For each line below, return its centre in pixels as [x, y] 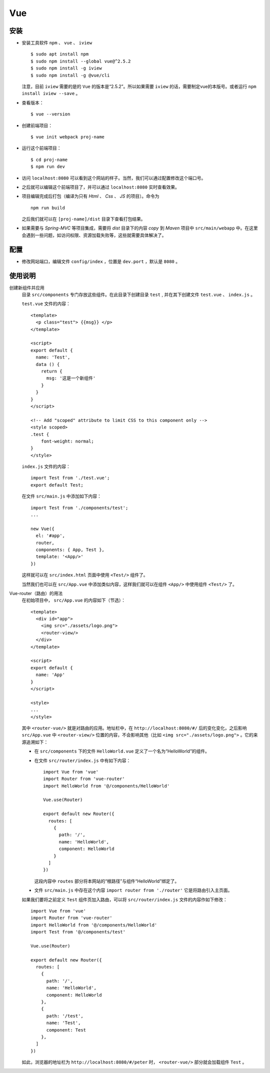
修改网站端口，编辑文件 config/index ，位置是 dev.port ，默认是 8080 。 [101, 261]
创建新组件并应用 [27, 287]
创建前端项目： [37, 125]
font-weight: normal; [67, 441]
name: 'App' [50, 675]
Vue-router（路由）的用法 [36, 593]
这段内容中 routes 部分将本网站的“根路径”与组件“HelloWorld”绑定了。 [107, 881]
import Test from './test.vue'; [70, 478]
